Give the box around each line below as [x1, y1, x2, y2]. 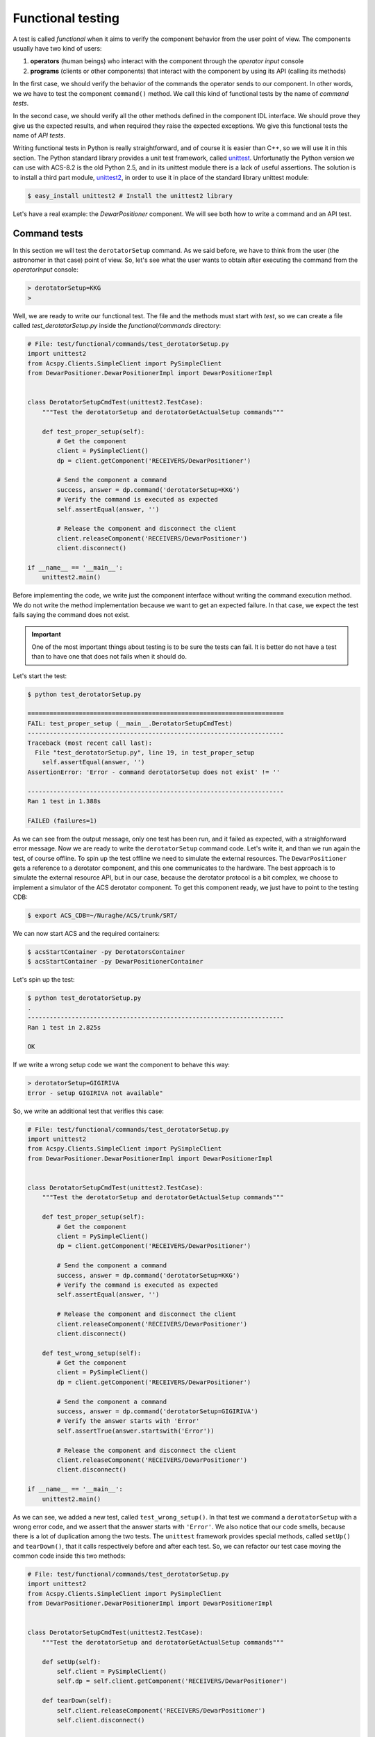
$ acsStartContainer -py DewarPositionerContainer [27, 957, 204, 966]
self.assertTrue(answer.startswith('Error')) [56, 1426, 215, 1435]
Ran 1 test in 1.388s [27, 798, 101, 805]
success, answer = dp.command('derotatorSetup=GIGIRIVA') [56, 1408, 258, 1415]
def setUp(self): [42, 1658, 101, 1665]
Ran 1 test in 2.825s [27, 1023, 101, 1031]
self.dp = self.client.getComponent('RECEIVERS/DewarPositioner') [56, 1677, 288, 1685]
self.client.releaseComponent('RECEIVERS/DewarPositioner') [56, 1706, 266, 1714]
